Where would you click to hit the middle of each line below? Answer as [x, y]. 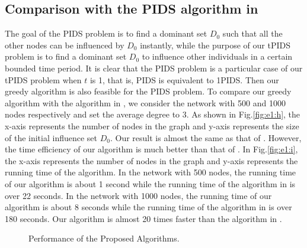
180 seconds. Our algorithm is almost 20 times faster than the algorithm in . [143, 218]
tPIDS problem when [43, 79]
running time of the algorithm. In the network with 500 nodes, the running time [151, 172]
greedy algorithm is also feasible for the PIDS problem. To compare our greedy [148, 91]
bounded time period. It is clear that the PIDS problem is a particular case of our [154, 68]
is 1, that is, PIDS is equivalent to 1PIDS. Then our [184, 79]
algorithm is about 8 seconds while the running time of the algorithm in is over [148, 207]
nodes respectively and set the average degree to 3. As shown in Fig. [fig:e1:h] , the [153, 114]
